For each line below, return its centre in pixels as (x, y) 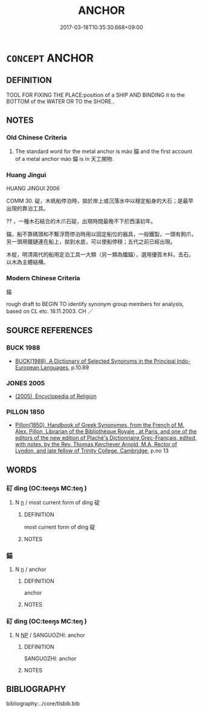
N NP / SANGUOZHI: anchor (50, 635)
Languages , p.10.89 (65, 367)
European (27, 367)
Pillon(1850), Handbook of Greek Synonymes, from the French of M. (100, 425)
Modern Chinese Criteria (43, 278)
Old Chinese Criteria (37, 138)
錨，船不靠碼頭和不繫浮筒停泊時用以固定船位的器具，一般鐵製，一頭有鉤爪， (101, 234)
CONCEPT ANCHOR (50, 58)
